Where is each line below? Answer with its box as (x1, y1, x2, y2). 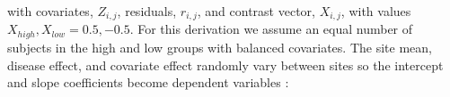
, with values (340, 2, 411, 20)
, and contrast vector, (197, 2, 315, 20)
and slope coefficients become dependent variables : (7, 73, 289, 92)
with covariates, (7, 2, 93, 20)
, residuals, (117, 2, 177, 20)
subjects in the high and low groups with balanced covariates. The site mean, (7, 37, 432, 56)
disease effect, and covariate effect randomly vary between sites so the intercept (7, 55, 444, 74)
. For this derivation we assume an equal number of (129, 20, 413, 38)
